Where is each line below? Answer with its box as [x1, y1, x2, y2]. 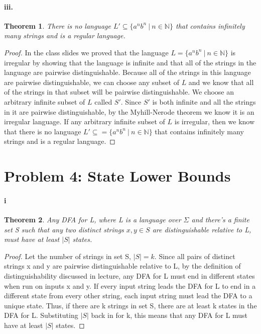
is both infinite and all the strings [152, 96, 256, 107]
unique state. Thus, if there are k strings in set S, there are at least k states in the [4, 300, 257, 310]
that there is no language [4, 126, 81, 136]
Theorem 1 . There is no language [4, 20, 111, 31]
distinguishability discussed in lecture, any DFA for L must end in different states [4, 271, 255, 281]
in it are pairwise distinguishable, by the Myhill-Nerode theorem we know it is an [4, 106, 254, 117]
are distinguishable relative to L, [152, 224, 251, 234]
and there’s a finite [191, 214, 249, 225]
